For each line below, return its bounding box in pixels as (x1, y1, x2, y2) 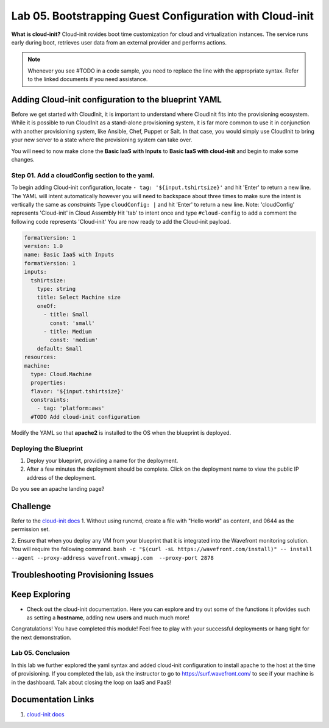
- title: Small (43, 311, 89, 318)
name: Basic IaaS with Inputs (24, 251, 115, 259)
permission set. (11, 526, 50, 533)
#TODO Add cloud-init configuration (30, 413, 140, 420)
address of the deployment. (26, 474, 96, 481)
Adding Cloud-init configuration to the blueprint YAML (11, 95, 222, 105)
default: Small (37, 345, 82, 352)
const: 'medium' (49, 337, 99, 344)
